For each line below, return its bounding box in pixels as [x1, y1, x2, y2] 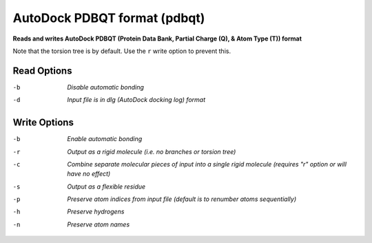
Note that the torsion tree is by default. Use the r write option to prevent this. [12, 47, 231, 55]
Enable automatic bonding [67, 135, 143, 143]
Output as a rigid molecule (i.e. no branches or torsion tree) [67, 147, 236, 156]
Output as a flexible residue [67, 182, 146, 191]
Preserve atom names [67, 220, 130, 229]
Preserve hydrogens [67, 207, 125, 216]
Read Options [12, 65, 72, 76]
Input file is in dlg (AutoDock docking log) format [67, 96, 206, 104]
